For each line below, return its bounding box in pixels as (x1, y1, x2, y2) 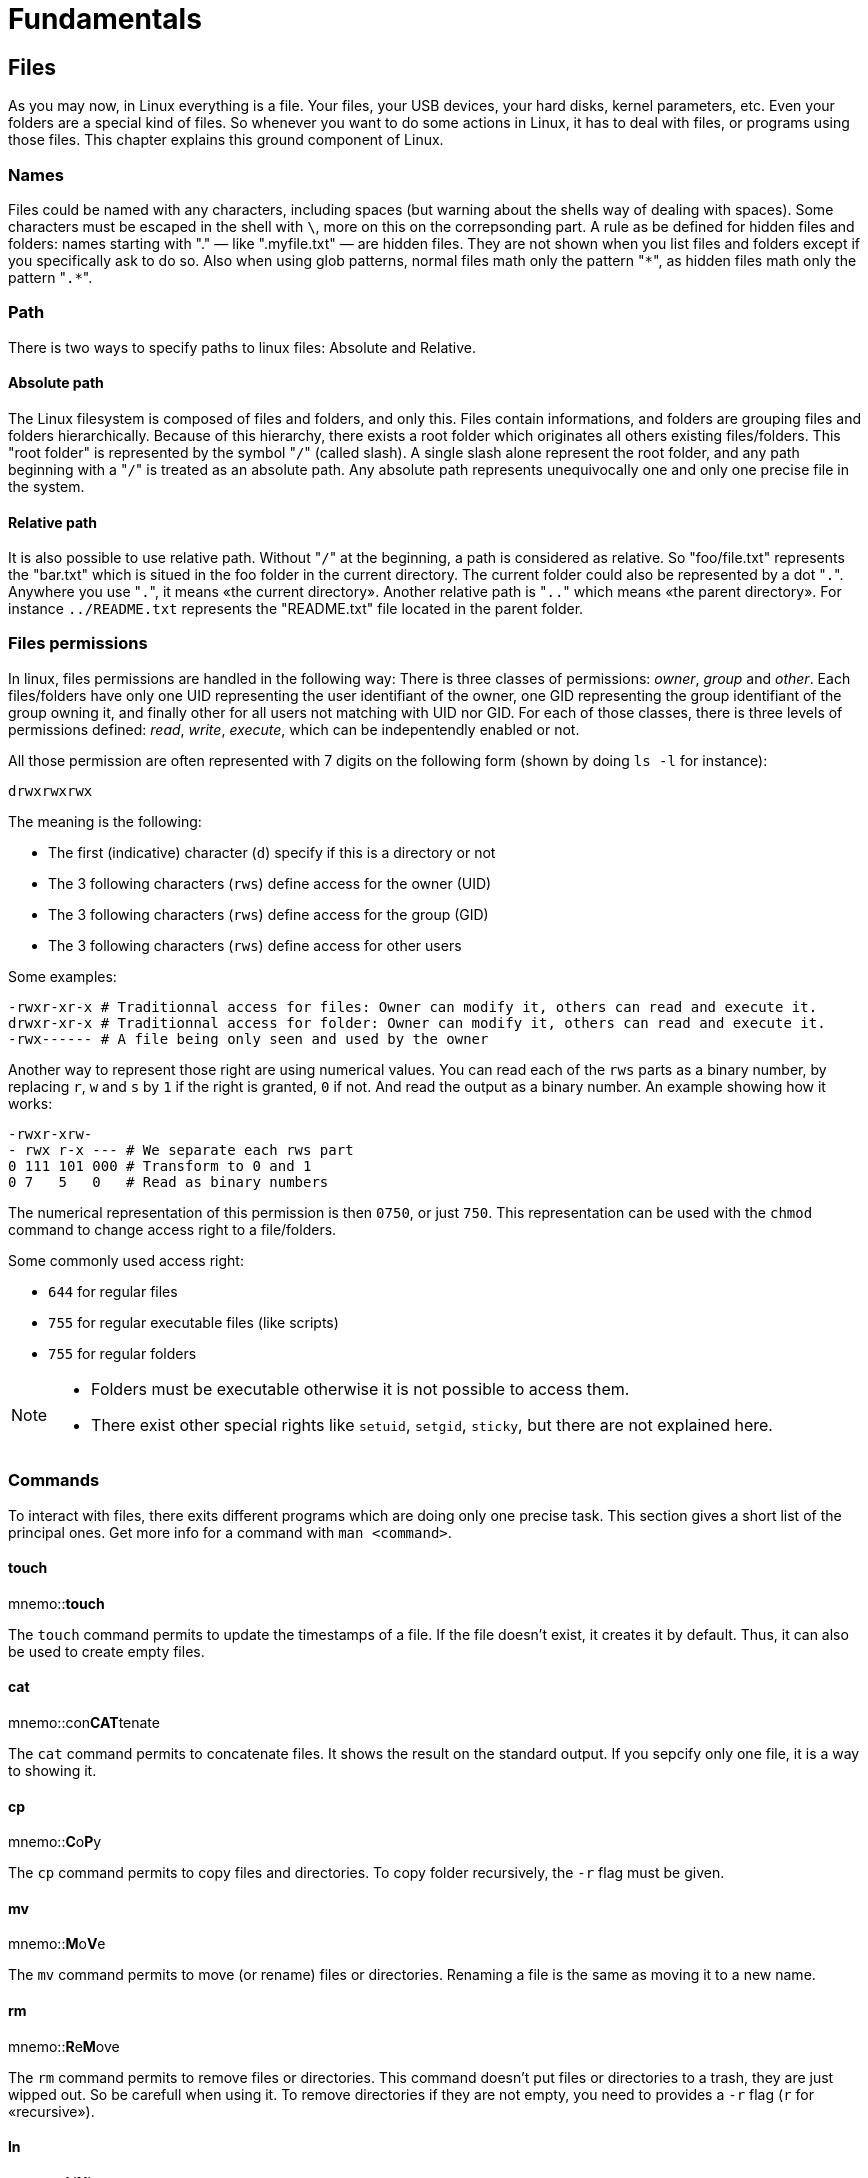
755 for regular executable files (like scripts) (48, 1313, 339, 1331)
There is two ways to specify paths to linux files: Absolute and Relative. (8, 338, 477, 356)
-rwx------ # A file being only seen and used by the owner (8, 1030, 489, 1047)
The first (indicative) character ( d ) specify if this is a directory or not (48, 843, 496, 861)
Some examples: (8, 967, 117, 985)
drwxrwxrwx (8, 782, 93, 799)
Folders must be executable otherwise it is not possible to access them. (91, 1378, 630, 1399)
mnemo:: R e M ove (8, 2037, 120, 2055)
